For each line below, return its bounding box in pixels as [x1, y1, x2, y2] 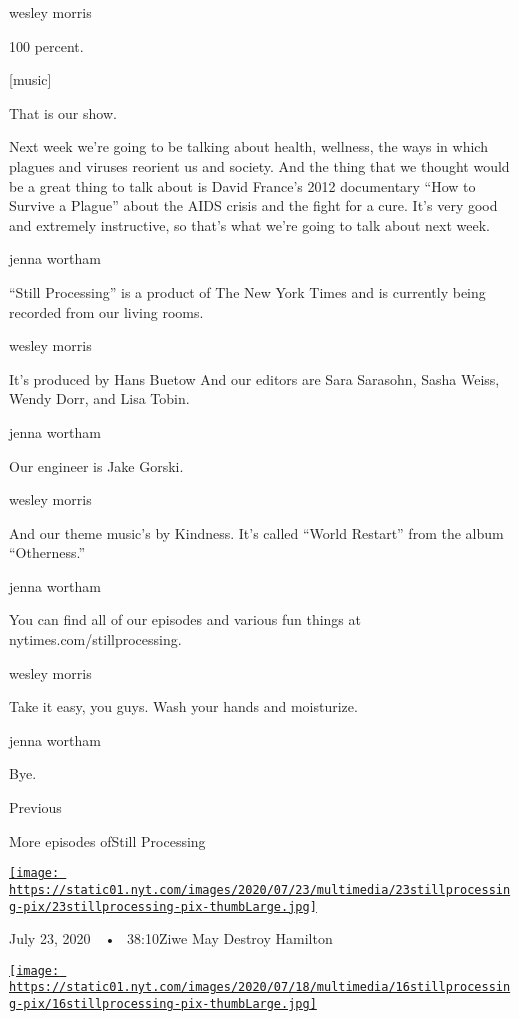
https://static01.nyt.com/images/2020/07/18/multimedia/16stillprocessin [9, 980, 511, 995]
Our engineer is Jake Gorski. [9, 455, 184, 476]
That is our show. [9, 102, 117, 123]
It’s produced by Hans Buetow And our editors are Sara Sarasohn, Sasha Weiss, [9, 368, 500, 389]
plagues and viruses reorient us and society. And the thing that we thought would [9, 155, 510, 176]
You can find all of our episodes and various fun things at [9, 609, 361, 630]
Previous [9, 797, 62, 818]
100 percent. [9, 35, 84, 56]
